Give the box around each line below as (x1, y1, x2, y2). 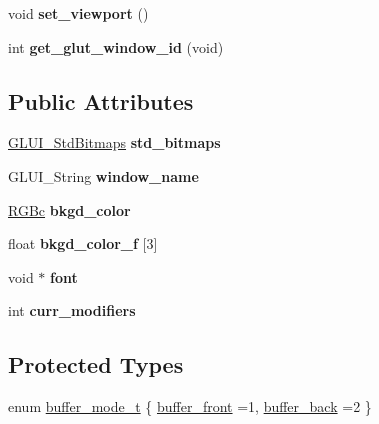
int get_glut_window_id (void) (8, 36, 224, 57)
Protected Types (8, 349, 184, 380)
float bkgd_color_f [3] (8, 233, 158, 254)
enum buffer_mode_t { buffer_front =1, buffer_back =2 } (8, 396, 372, 417)
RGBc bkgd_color (8, 199, 131, 220)
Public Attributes (8, 85, 194, 116)
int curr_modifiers (8, 300, 136, 321)
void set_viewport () (8, 3, 149, 23)
